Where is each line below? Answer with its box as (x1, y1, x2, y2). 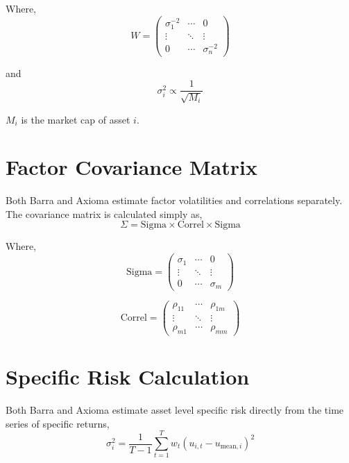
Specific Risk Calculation (6, 362, 250, 391)
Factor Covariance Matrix (6, 153, 257, 181)
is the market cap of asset (21, 112, 130, 126)
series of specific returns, (6, 416, 110, 430)
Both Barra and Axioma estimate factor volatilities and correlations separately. (6, 193, 343, 208)
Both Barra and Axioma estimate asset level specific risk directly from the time (6, 403, 344, 417)
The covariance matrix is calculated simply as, (6, 206, 203, 221)
